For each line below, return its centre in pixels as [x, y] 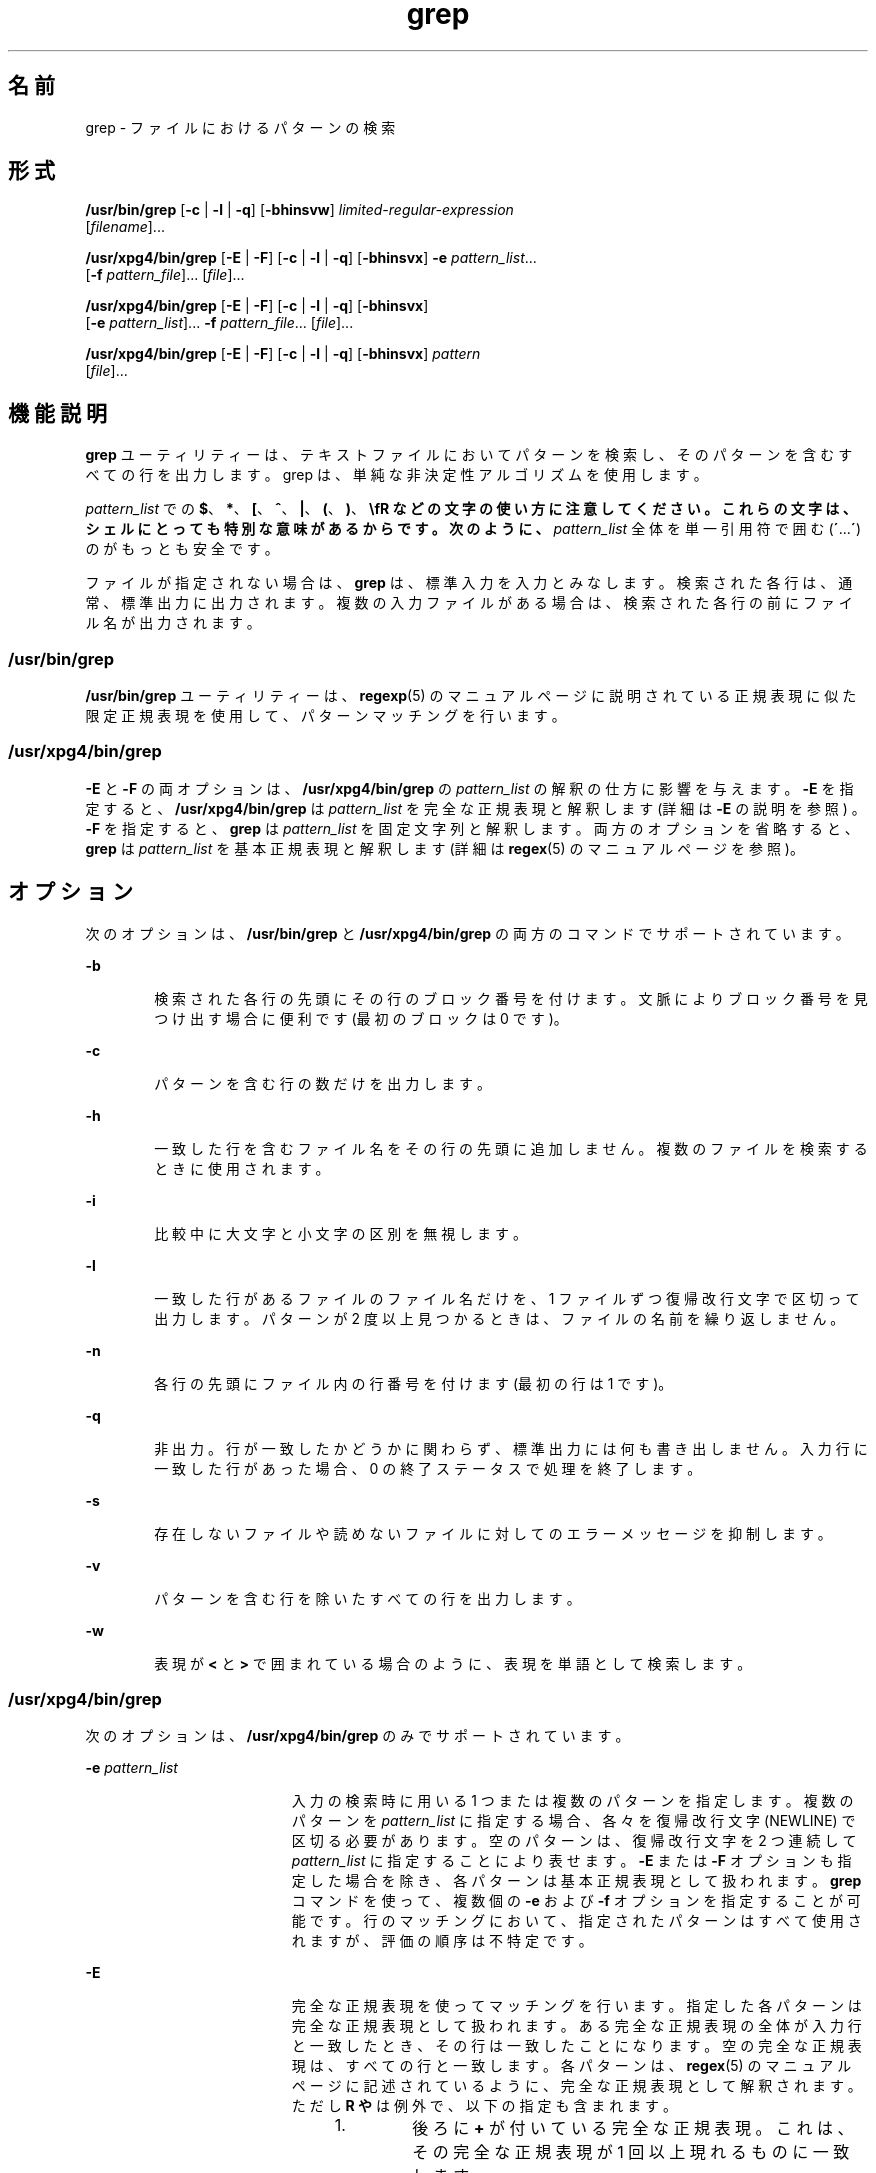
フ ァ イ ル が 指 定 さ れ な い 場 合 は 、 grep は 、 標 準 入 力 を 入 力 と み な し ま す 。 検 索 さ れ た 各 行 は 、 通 [469, 583]
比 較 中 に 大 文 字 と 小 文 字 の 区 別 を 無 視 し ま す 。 [340, 1233]
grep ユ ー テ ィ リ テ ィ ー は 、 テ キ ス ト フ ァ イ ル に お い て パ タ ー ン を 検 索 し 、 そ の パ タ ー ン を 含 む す [469, 455]
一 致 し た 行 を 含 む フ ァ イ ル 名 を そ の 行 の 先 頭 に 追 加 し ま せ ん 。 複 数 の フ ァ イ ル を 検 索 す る [511, 1148]
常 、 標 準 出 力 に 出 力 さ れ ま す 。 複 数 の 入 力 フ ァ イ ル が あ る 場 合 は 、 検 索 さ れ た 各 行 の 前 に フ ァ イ [469, 603]
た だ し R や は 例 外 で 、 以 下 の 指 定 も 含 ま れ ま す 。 [484, 2106]
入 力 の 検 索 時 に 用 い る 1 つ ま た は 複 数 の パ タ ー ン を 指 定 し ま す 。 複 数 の [572, 1801]
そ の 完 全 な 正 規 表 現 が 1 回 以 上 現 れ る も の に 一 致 [631, 2152]
